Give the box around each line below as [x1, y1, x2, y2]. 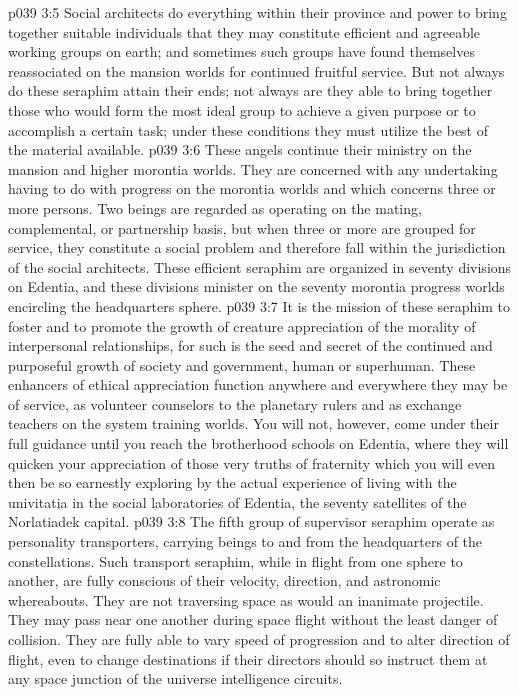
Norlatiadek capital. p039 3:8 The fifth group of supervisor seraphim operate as [8, 511, 495, 532]
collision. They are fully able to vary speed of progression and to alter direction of [8, 629, 510, 649]
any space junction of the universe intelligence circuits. [8, 668, 343, 689]
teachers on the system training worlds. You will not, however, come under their [8, 413, 499, 434]
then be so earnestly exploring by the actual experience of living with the [8, 472, 457, 493]
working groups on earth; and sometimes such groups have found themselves [8, 41, 475, 62]
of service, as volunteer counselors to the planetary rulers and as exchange [8, 393, 462, 414]
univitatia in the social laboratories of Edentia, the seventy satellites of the [8, 491, 467, 512]
